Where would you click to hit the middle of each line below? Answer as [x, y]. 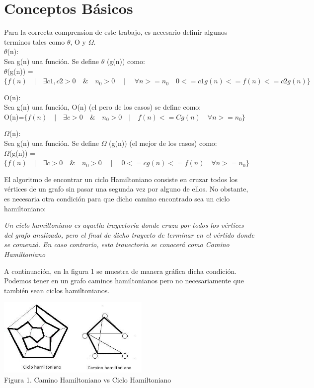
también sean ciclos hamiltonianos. [57, 290]
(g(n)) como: [126, 61]
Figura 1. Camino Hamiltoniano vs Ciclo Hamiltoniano [88, 380]
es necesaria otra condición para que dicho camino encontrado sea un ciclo [117, 199]
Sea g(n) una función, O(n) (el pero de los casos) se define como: [103, 107]
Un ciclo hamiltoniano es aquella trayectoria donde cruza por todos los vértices [124, 225]
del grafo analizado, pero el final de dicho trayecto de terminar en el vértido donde [129, 234]
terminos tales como [35, 41]
